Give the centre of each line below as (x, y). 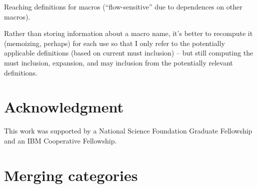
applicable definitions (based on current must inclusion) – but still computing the (129, 53)
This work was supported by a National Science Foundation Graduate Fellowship (128, 131)
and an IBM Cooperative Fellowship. (60, 140)
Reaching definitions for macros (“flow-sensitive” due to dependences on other (123, 6)
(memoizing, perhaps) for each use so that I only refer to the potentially (114, 43)
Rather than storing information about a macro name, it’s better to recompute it (128, 33)
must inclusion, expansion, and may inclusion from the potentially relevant (118, 62)
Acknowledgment (64, 107)
